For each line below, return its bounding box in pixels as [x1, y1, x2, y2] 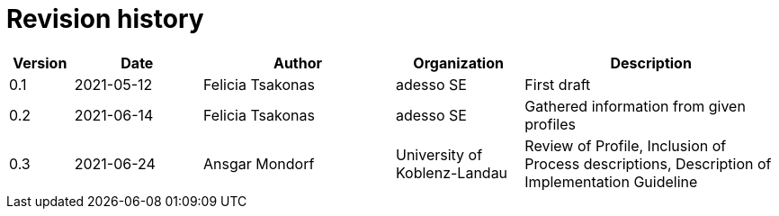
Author [273, 53, 323, 72]
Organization [413, 53, 504, 72]
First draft [524, 75, 591, 94]
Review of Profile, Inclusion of [524, 136, 727, 155]
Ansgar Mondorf [202, 154, 315, 173]
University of [395, 145, 483, 164]
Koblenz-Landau [395, 163, 508, 182]
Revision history [6, 4, 204, 34]
